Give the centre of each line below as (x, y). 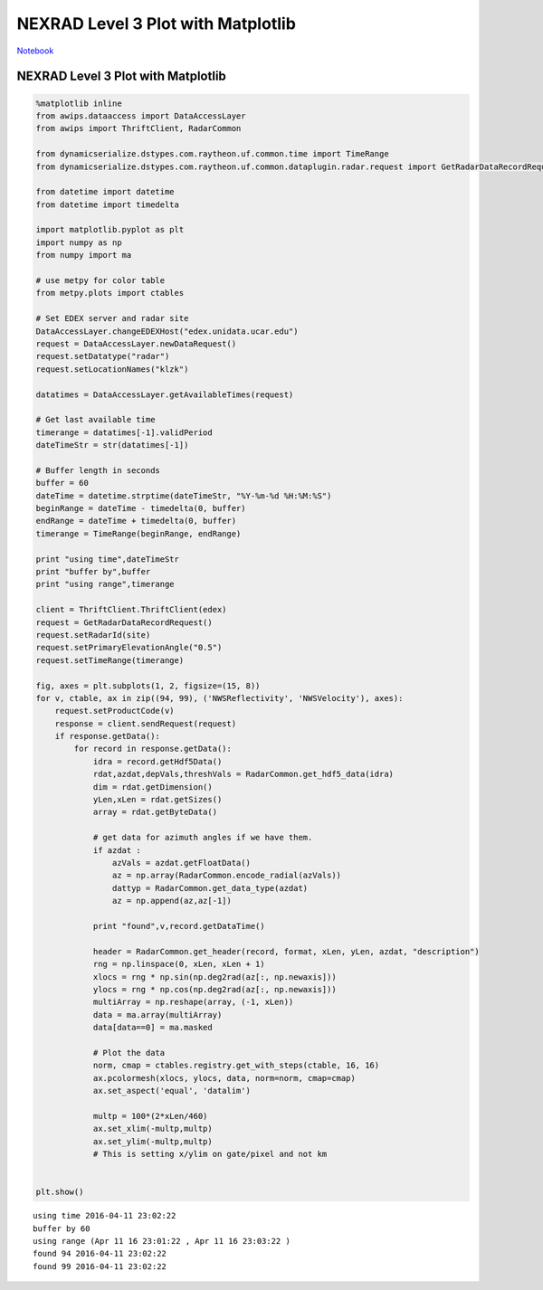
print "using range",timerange (105, 584)
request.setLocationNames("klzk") (112, 369)
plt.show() (60, 1192)
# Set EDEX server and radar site (112, 318)
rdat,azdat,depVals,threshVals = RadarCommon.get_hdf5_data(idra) (243, 774)
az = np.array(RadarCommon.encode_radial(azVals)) (227, 876)
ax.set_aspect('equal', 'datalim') (171, 1091)
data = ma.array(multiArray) (157, 1015)
